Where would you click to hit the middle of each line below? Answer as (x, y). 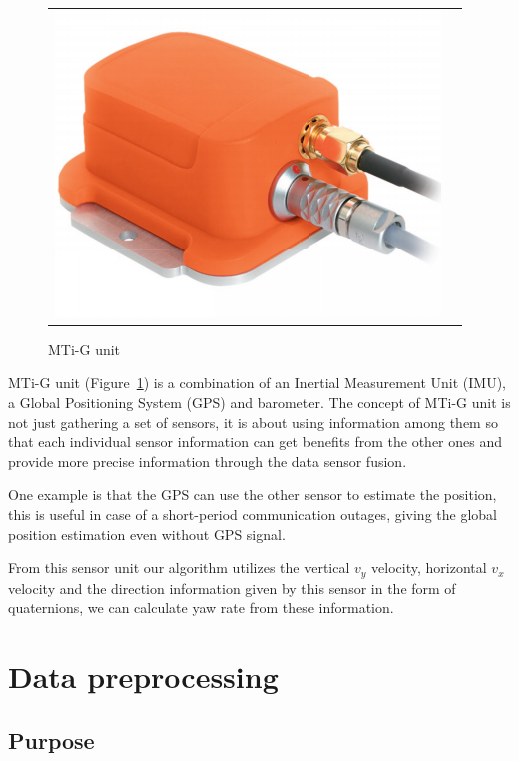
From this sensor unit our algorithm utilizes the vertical (179, 567)
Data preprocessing (143, 676)
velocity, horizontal (429, 567)
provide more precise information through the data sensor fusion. (207, 460)
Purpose (51, 739)
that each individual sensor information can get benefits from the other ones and (255, 441)
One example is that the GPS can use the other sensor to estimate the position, (252, 494)
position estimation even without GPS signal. (147, 533)
